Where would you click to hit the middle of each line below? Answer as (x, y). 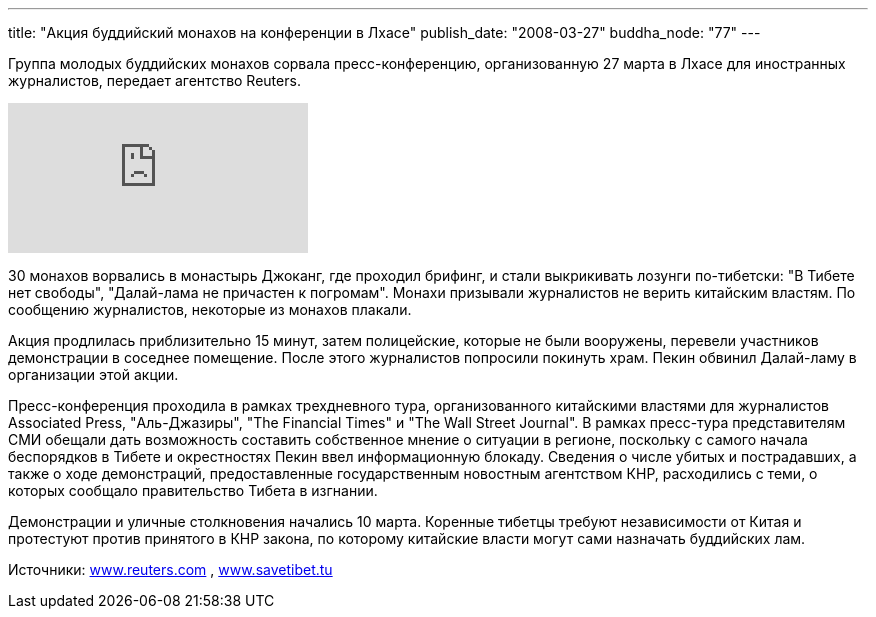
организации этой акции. (93, 374)
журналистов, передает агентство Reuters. (154, 80)
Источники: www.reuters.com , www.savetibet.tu (170, 569)
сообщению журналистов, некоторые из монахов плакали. (210, 309)
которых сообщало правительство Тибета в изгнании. (193, 490)
